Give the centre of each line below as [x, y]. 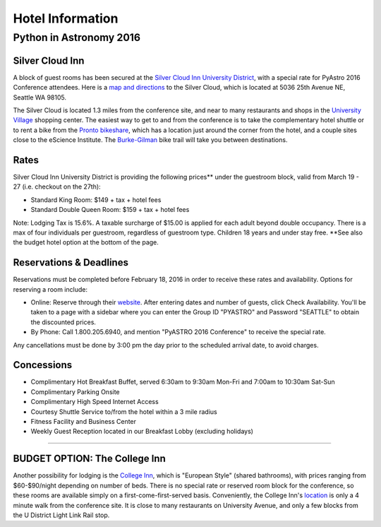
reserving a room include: [50, 289]
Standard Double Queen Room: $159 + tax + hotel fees [110, 210]
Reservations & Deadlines [71, 262]
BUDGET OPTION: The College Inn [89, 459]
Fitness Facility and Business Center [84, 422]
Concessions [43, 365]
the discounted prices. [64, 322]
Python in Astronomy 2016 [77, 37]
